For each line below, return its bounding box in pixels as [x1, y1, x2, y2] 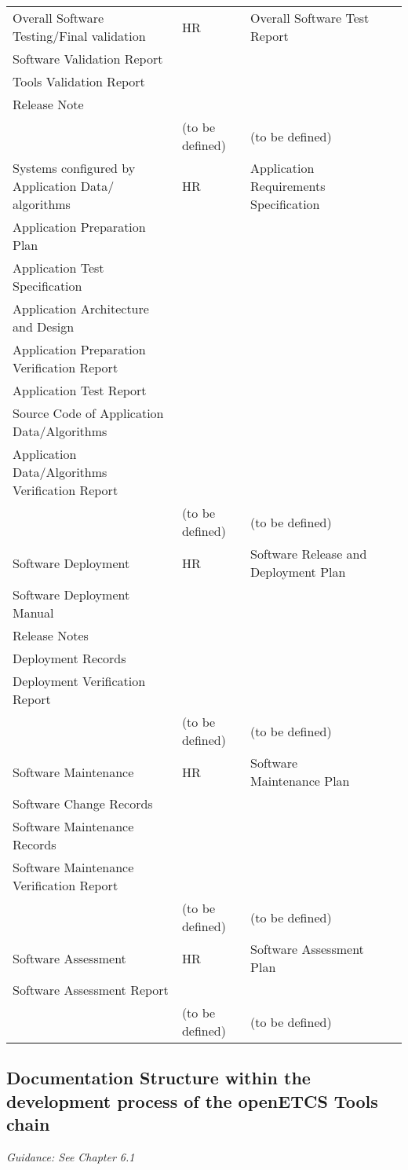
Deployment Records [13, 649, 126, 667]
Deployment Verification [13, 672, 146, 690]
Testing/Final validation [13, 27, 146, 45]
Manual [13, 603, 54, 622]
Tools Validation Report [13, 72, 145, 90]
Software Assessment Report [13, 981, 169, 999]
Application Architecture [13, 299, 149, 317]
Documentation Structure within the [6, 1065, 311, 1090]
